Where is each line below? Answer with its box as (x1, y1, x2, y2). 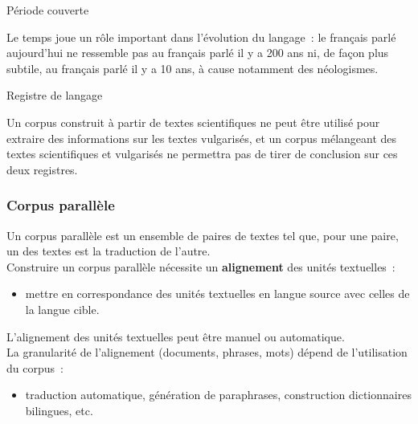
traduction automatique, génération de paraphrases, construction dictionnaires (25, 386, 412, 403)
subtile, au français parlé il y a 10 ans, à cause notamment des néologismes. (6, 59, 379, 76)
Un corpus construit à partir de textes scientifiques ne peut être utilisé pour (6, 113, 380, 130)
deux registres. (6, 161, 78, 177)
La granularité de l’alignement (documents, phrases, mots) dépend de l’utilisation (6, 344, 408, 361)
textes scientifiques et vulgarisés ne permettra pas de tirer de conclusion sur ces (6, 145, 398, 162)
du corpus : (6, 359, 64, 376)
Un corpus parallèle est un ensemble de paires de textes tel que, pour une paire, (6, 226, 399, 243)
